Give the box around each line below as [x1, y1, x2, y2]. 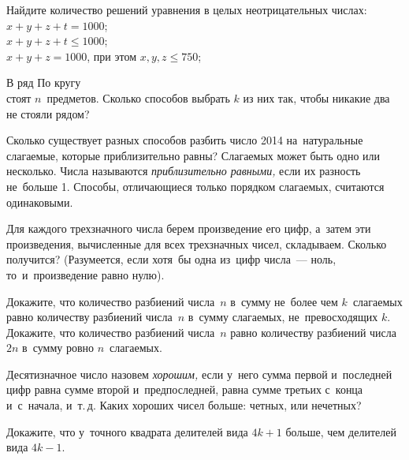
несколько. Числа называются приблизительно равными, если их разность [6, 163, 361, 179]
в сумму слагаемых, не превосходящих [188, 309, 378, 325]
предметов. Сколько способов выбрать [46, 89, 230, 106]
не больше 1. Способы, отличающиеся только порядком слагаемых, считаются [6, 178, 385, 194]
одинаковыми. [6, 193, 73, 210]
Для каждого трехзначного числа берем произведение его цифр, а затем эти [6, 220, 371, 237]
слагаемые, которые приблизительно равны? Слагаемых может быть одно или [6, 147, 381, 163]
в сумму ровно [22, 339, 95, 356]
